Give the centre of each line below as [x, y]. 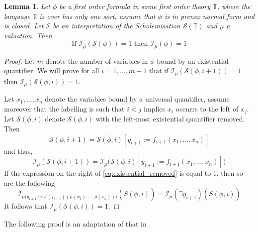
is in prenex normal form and [209, 16]
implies [154, 108]
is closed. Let [24, 26]
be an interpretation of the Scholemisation [116, 26]
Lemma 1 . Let [27, 6]
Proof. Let [19, 60]
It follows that [26, 206]
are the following [29, 182]
